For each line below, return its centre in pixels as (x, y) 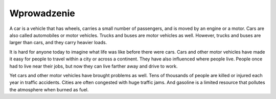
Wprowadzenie (42, 13)
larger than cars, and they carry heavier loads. (58, 43)
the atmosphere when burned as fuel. (49, 89)
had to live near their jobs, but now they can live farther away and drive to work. (94, 66)
